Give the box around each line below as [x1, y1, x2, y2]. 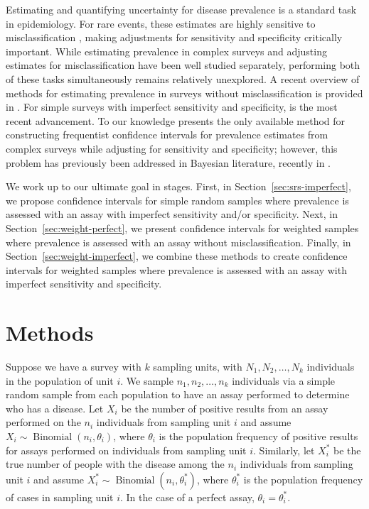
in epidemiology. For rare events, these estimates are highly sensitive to [6, 16, 316, 31]
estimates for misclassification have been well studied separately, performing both [6, 58, 360, 72]
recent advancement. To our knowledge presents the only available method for [6, 113, 346, 128]
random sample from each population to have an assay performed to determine [6, 387, 350, 402]
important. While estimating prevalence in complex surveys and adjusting [6, 43, 327, 58]
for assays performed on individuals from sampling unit [6, 442, 247, 457]
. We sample [120, 373, 173, 388]
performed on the [6, 415, 81, 429]
